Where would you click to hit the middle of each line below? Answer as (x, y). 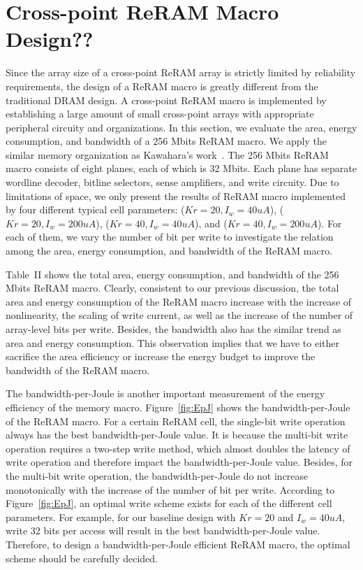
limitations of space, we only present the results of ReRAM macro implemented (176, 195)
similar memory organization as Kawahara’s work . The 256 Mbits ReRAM (167, 154)
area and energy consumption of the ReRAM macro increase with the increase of (179, 301)
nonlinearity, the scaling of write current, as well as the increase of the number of (179, 315)
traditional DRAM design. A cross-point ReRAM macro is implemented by (166, 100)
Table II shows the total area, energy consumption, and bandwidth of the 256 (172, 274)
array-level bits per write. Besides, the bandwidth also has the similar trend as (173, 329)
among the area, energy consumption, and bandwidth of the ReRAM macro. (169, 251)
